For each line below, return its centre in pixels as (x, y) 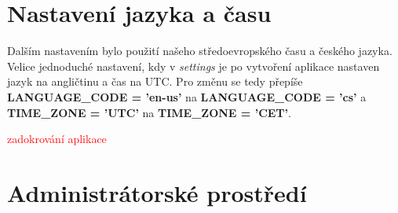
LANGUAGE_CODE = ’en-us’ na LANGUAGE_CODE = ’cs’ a (187, 96)
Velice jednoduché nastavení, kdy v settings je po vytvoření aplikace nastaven (194, 66)
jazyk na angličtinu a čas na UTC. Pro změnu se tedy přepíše (155, 81)
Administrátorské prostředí (157, 192)
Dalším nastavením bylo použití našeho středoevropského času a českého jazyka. (200, 51)
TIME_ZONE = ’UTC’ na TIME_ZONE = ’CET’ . (149, 112)
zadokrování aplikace (57, 139)
